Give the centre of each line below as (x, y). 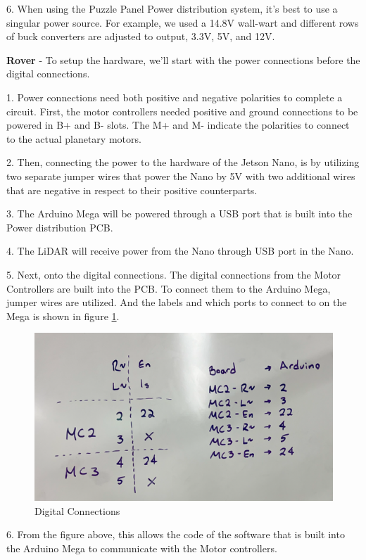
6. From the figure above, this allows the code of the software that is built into (176, 534)
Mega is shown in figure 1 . (63, 316)
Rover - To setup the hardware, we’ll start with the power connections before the (183, 59)
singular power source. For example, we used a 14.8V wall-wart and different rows (183, 22)
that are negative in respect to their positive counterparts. (132, 190)
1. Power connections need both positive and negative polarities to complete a (175, 97)
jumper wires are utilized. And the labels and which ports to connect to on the (177, 302)
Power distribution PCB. (60, 227)
